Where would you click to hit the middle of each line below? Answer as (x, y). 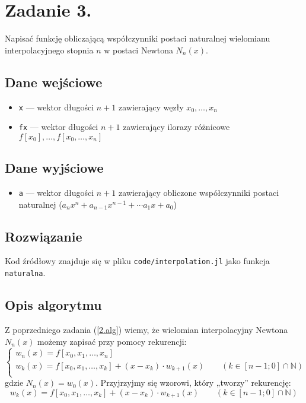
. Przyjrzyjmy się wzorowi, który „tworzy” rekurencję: (193, 383)
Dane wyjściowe (54, 168)
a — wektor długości (56, 193)
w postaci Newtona (138, 50)
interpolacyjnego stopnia (49, 50)
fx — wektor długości (58, 127)
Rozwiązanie (44, 236)
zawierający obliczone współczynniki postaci (199, 193)
